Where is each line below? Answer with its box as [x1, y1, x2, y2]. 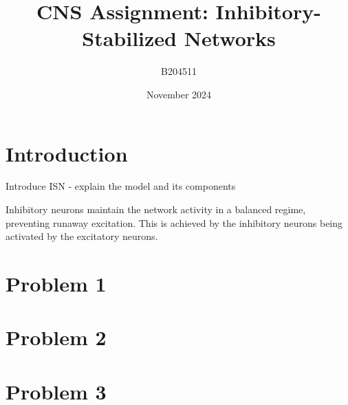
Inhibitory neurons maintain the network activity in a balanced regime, [6, 202, 306, 217]
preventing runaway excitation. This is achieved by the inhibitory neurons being [6, 215, 343, 230]
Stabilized [82, 24, 177, 52]
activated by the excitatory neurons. [6, 229, 158, 243]
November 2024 [146, 87, 212, 101]
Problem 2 [6, 323, 107, 351]
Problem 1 [6, 270, 107, 297]
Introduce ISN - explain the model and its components [6, 179, 236, 193]
